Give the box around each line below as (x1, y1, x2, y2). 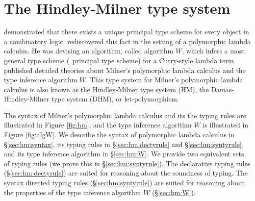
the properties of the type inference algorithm (4, 187, 141, 197)
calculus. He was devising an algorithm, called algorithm (4, 46, 174, 56)
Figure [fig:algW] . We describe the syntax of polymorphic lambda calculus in (4, 129, 234, 140)
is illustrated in (203, 120, 249, 130)
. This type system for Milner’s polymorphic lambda (86, 75, 243, 85)
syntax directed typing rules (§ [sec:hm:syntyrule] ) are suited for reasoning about (4, 177, 245, 188)
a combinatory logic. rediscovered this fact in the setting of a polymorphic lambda (4, 36, 251, 46)
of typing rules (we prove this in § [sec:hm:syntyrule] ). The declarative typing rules (4, 158, 251, 168)
